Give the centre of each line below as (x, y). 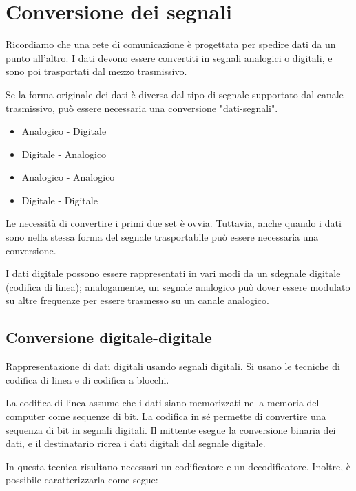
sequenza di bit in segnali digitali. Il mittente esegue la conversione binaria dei (171, 429)
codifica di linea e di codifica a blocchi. (87, 379)
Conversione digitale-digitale (109, 337)
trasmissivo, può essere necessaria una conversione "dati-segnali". (142, 108)
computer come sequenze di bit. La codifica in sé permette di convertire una (166, 416)
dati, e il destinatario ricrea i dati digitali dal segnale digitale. (136, 443)
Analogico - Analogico (68, 177)
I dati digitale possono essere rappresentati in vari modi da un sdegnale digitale (173, 273)
